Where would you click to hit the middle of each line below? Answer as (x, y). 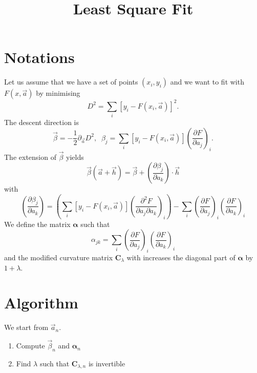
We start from (26, 327)
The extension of (30, 157)
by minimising (58, 93)
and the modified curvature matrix (59, 257)
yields (75, 157)
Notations (39, 57)
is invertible (107, 363)
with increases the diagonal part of (181, 257)
